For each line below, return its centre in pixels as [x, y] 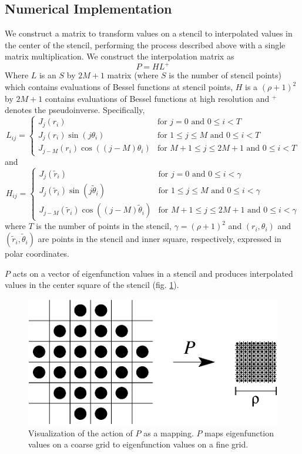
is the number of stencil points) [225, 75]
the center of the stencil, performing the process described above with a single [145, 44]
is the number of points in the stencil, [104, 226]
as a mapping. [169, 433]
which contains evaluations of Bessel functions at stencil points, [119, 87]
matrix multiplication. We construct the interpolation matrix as [120, 56]
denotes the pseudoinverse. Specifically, [75, 110]
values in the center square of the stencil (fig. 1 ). [92, 285]
